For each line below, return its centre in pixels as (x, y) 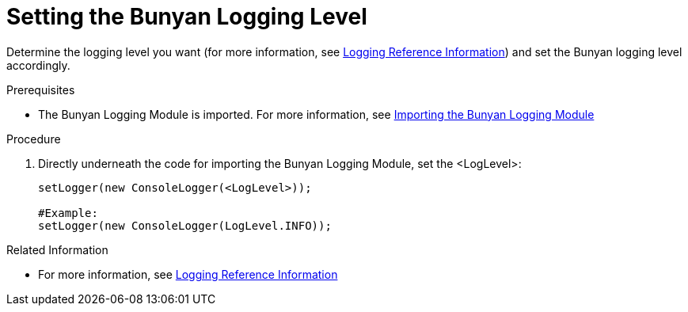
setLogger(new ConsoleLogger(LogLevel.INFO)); (185, 225)
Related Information (57, 249)
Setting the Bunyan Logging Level (187, 17)
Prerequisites (41, 89)
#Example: (68, 213)
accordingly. (38, 65)
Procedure (34, 139)
